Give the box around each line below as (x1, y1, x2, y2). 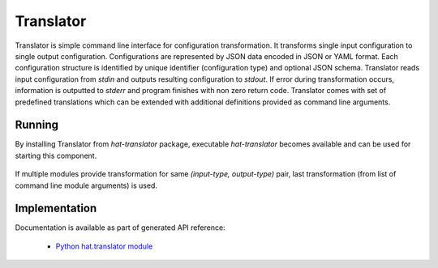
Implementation (15, 202, 97, 215)
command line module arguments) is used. (15, 181, 158, 190)
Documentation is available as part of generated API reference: (15, 223, 226, 232)
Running (15, 118, 59, 132)
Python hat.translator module (55, 241, 153, 251)
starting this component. (15, 151, 97, 160)
